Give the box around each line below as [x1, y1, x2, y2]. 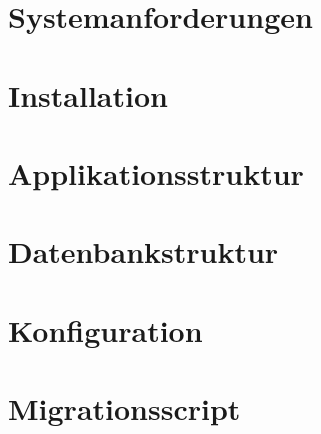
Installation [8, 74, 168, 115]
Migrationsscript [8, 388, 241, 429]
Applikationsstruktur [8, 152, 304, 193]
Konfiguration [8, 309, 203, 350]
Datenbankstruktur [8, 231, 279, 272]
